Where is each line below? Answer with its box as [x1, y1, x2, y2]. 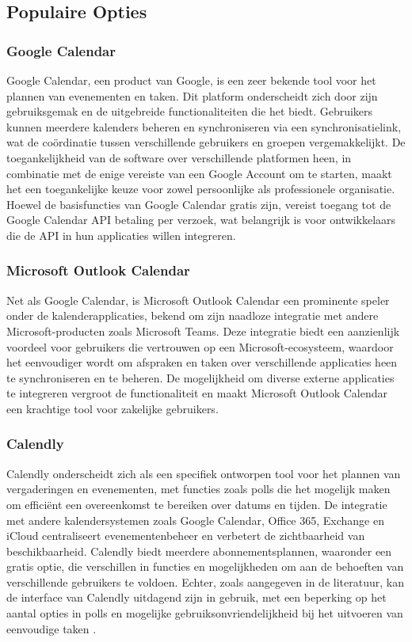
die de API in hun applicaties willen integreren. [6, 226, 236, 243]
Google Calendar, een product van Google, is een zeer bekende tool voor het [6, 72, 376, 88]
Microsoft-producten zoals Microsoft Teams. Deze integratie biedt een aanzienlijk [6, 322, 400, 339]
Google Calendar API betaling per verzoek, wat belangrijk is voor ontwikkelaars [6, 211, 396, 228]
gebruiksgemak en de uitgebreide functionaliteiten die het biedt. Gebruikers [6, 103, 373, 120]
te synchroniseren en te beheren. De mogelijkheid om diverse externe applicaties [6, 369, 395, 386]
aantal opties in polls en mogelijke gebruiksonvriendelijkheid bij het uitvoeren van [6, 605, 403, 621]
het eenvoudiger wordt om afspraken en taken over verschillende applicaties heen [6, 354, 398, 370]
